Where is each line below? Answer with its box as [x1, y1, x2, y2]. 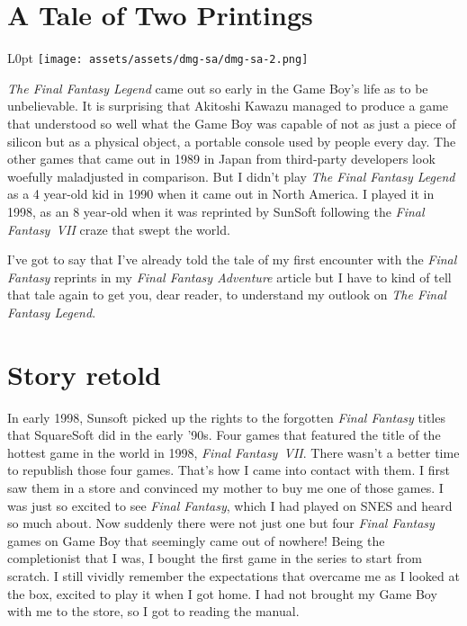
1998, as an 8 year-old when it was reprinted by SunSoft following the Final [7, 201, 425, 220]
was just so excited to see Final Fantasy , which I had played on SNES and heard [7, 496, 453, 514]
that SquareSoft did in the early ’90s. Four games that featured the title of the [7, 425, 441, 444]
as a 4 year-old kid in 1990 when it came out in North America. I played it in [7, 184, 435, 203]
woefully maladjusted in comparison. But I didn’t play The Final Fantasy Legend [7, 166, 455, 185]
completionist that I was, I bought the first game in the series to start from [7, 549, 423, 568]
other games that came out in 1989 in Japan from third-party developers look [7, 149, 436, 168]
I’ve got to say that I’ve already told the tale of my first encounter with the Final [7, 250, 457, 269]
